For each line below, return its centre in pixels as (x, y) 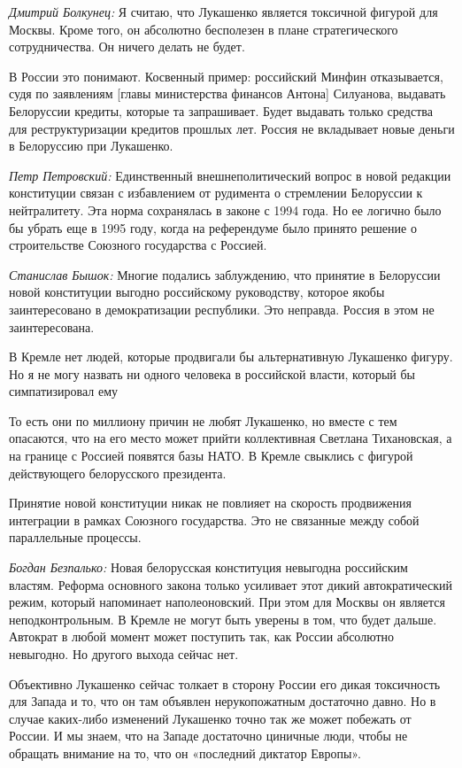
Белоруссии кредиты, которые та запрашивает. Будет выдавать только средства (221, 110)
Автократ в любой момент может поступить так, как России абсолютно (202, 636)
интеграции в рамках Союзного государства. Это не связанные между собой (214, 520)
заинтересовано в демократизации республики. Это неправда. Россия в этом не (222, 309)
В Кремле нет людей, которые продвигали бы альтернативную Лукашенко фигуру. (231, 357)
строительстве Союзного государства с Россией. (138, 245)
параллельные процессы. (75, 537)
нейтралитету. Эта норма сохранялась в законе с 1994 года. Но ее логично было (225, 209)
